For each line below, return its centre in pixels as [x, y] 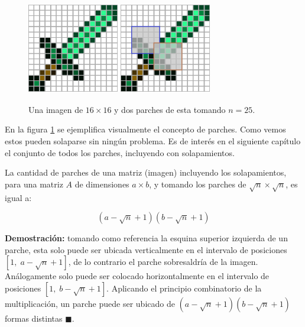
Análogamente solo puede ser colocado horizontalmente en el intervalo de [137, 276]
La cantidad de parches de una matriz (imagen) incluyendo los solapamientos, [146, 172]
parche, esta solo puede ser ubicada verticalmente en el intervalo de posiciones [146, 249]
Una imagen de [56, 109]
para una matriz [34, 184]
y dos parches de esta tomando [170, 109]
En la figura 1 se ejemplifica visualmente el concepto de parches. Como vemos [145, 129]
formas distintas [34, 318]
